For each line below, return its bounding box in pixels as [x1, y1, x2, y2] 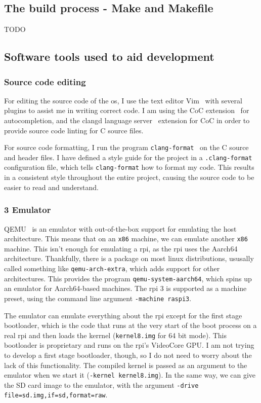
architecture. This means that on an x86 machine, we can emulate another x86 [4, 233, 248, 244]
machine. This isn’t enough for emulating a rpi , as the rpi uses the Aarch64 [4, 243, 238, 253]
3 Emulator [4, 203, 51, 216]
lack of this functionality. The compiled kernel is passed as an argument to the [4, 359, 247, 370]
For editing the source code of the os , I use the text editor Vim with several [4, 95, 242, 105]
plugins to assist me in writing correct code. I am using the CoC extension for [4, 105, 249, 116]
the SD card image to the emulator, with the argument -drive [4, 379, 199, 390]
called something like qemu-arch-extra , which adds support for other [4, 263, 220, 273]
